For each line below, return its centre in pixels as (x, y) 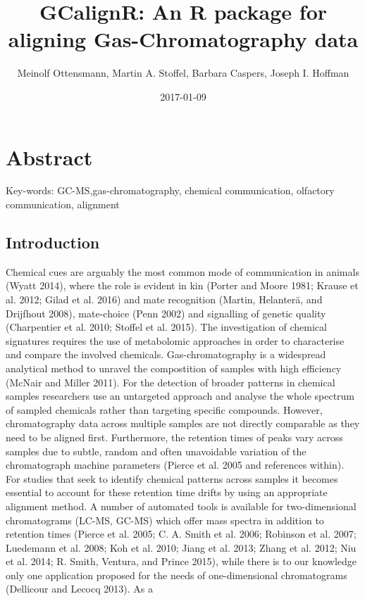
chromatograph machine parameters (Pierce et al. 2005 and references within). (175, 465)
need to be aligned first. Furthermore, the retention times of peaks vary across (174, 437)
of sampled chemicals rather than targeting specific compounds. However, (164, 409)
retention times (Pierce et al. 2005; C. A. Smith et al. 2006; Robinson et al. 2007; (181, 534)
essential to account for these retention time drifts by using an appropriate (167, 492)
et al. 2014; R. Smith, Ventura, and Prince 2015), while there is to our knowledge (181, 561)
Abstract (49, 157)
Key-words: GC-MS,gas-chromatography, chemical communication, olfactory (170, 190)
